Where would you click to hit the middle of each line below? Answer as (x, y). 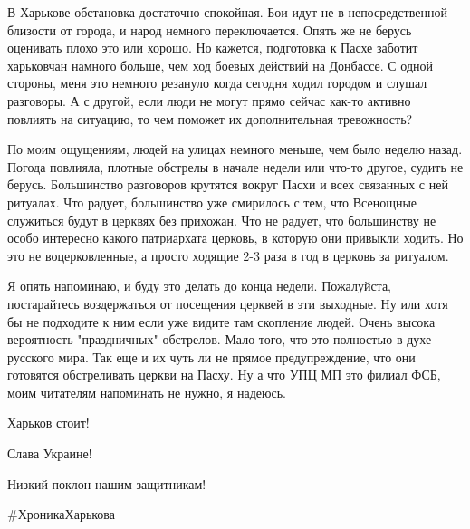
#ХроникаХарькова (61, 514)
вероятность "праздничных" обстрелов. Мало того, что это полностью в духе (220, 339)
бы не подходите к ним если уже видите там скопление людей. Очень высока (221, 321)
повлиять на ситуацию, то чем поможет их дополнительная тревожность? (210, 118)
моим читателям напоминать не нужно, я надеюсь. (147, 392)
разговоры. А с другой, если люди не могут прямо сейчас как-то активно (209, 100)
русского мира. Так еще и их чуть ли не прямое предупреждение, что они (211, 356)
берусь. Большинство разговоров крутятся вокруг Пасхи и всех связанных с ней (228, 184)
